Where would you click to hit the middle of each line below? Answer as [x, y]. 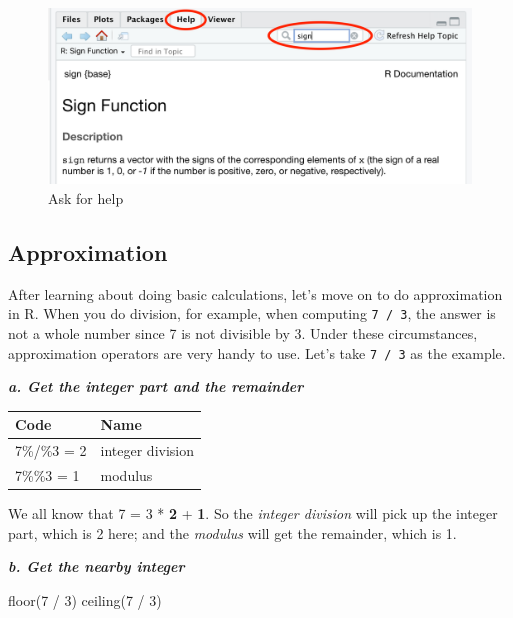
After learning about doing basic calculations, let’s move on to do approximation [255, 293]
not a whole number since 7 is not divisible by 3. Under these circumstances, [243, 333]
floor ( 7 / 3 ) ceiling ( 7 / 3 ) [85, 599]
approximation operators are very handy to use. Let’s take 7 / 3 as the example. [257, 352]
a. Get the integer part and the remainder [156, 386]
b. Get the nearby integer [96, 566]
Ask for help [86, 197]
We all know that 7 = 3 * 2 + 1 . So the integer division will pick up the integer [253, 513]
